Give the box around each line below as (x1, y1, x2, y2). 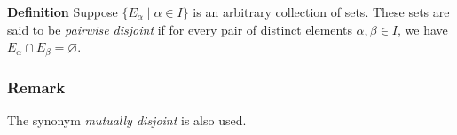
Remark (7, 75, 66, 98)
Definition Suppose (7, 3, 118, 20)
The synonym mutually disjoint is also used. (7, 110, 247, 129)
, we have (398, 20, 448, 38)
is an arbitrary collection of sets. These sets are (193, 3, 450, 20)
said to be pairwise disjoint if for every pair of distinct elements (7, 20, 352, 38)
